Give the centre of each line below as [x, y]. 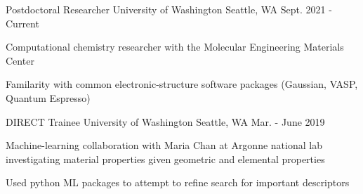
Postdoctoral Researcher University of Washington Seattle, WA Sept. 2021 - [169, 9]
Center [20, 60]
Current [22, 23]
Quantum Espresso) [48, 97]
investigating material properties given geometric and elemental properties [165, 159]
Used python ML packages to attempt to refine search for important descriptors [178, 182]
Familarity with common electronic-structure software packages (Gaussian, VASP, [182, 84]
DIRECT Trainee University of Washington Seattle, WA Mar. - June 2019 [165, 121]
